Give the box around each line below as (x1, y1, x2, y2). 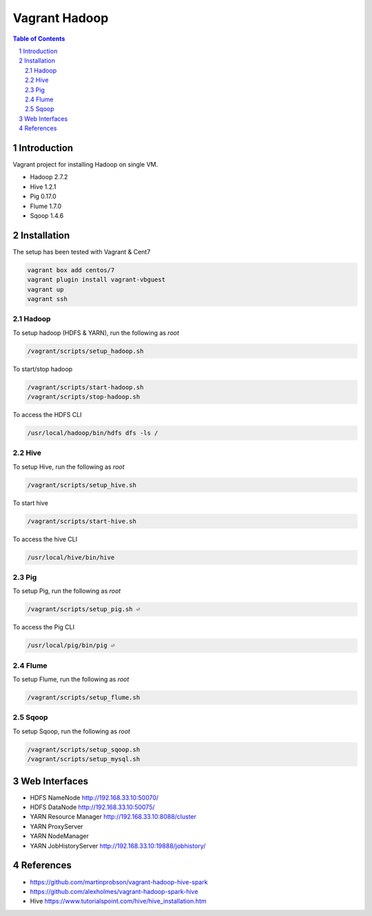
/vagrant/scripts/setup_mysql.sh (27, 755, 141, 763)
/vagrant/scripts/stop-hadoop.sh (27, 393, 141, 401)
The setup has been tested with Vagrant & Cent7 (12, 247, 151, 256)
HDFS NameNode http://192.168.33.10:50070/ (30, 793, 159, 802)
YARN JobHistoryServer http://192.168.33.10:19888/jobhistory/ (30, 842, 206, 850)
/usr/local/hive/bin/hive (27, 553, 115, 561)
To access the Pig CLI (12, 623, 75, 631)
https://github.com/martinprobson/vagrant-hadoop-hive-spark (30, 877, 208, 886)
